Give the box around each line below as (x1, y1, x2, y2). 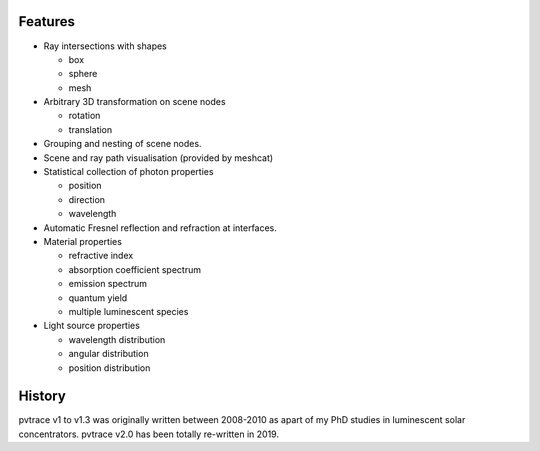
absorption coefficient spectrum (68, 263, 202, 275)
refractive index (68, 250, 134, 262)
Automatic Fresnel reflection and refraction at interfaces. (43, 221, 277, 234)
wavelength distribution (68, 333, 166, 345)
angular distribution (68, 348, 149, 360)
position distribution (68, 361, 151, 374)
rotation (68, 110, 101, 122)
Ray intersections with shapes (43, 40, 167, 52)
